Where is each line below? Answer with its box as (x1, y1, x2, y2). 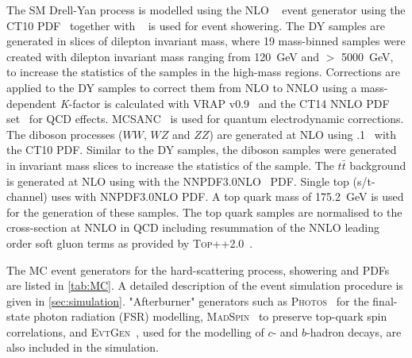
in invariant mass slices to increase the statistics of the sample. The (6, 156, 334, 173)
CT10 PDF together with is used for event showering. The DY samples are (6, 17, 385, 33)
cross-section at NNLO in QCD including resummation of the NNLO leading (6, 219, 379, 236)
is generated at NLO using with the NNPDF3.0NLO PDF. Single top (6, 172, 349, 189)
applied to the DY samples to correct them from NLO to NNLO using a (6, 79, 357, 95)
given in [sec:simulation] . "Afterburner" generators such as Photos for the (6, 292, 369, 309)
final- (372, 292, 398, 309)
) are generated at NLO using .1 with (209, 125, 397, 142)
